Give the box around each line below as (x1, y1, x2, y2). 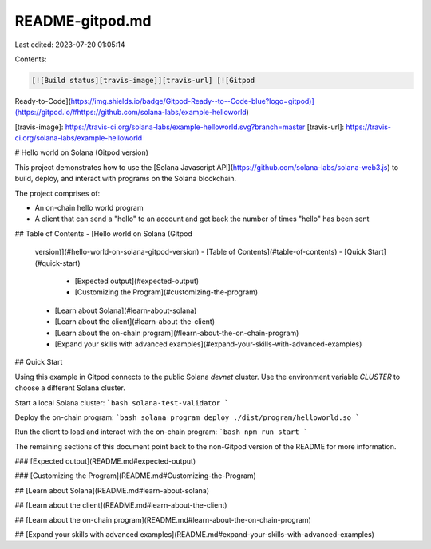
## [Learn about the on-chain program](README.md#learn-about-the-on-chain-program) (14, 515, 311, 524)
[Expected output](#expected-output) (74, 276, 200, 286)
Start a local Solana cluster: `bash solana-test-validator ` (14, 397, 229, 407)
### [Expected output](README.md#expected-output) (14, 456, 196, 466)
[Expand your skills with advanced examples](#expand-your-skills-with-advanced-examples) (54, 339, 362, 349)
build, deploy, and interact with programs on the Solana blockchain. (14, 174, 237, 184)
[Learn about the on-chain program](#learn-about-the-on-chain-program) (54, 328, 299, 338)
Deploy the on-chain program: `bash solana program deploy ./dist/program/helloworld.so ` (14, 412, 360, 422)
